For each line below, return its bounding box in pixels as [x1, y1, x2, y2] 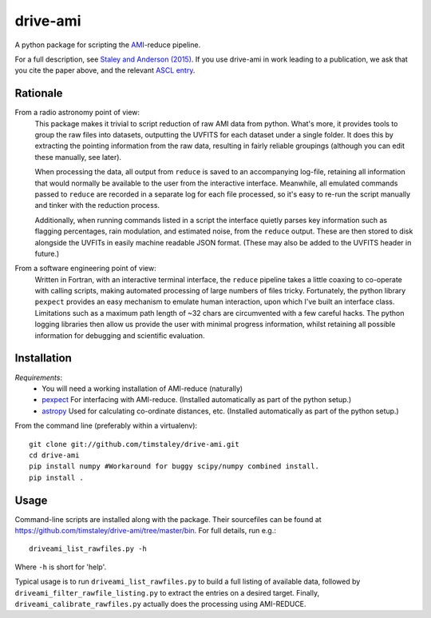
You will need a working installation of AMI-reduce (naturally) [42, 384, 243, 393]
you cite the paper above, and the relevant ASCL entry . [14, 66, 196, 75]
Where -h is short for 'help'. [14, 562, 107, 572]
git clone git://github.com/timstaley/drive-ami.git [29, 440, 239, 449]
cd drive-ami [29, 450, 80, 460]
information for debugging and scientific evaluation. [34, 330, 205, 340]
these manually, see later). [34, 152, 122, 161]
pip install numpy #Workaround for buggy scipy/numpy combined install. [29, 462, 319, 471]
